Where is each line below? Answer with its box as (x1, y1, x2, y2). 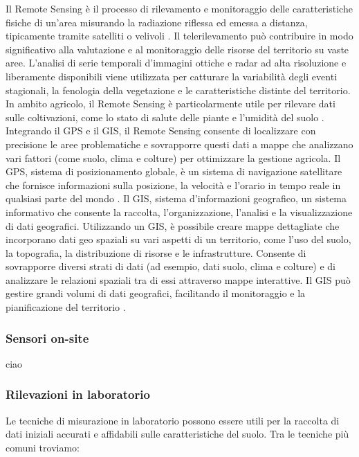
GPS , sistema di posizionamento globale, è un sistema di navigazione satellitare (6, 164, 342, 179)
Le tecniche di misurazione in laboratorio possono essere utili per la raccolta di (6, 413, 340, 427)
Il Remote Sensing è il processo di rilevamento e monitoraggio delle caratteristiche (6, 1, 353, 15)
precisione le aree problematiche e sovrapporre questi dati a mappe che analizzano (6, 136, 353, 151)
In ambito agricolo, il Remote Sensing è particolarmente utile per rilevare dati (6, 96, 335, 111)
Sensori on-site (6, 329, 89, 346)
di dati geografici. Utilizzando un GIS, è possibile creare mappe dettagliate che (6, 218, 340, 233)
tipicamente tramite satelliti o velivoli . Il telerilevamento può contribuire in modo (6, 28, 353, 43)
